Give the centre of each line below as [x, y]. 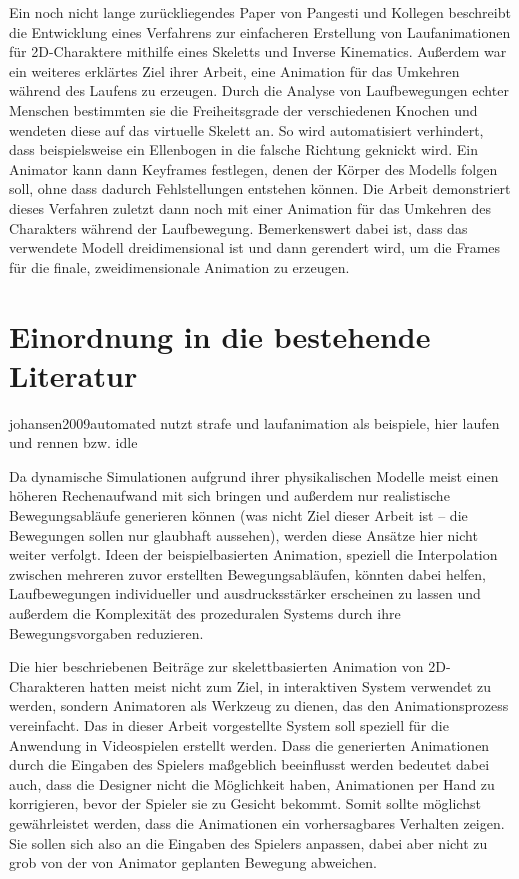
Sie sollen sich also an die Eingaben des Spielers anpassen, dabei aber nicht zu [248, 842]
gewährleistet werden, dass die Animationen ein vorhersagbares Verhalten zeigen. [257, 822]
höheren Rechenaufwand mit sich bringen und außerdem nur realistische [229, 495]
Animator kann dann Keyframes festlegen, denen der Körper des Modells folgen [253, 168]
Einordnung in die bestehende [220, 335]
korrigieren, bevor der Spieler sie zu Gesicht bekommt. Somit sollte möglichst [245, 803]
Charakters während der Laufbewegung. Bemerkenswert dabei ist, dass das [238, 227]
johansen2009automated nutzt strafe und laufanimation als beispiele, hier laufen [254, 422]
